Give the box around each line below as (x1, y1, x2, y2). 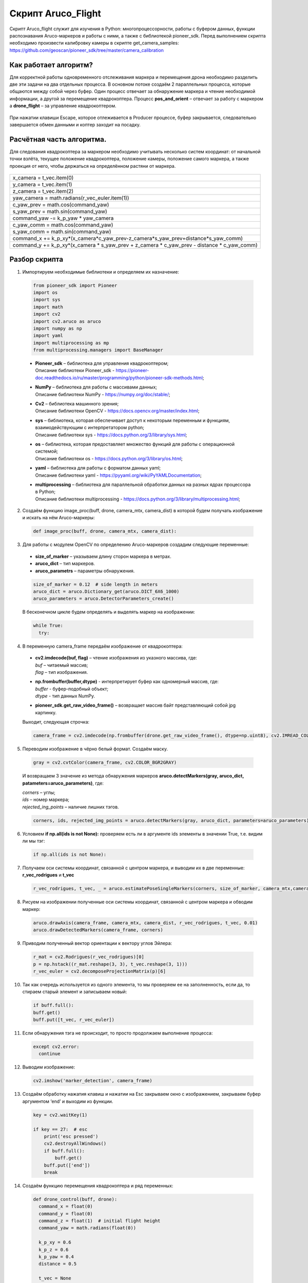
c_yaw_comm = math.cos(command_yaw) (12, 221, 113, 228)
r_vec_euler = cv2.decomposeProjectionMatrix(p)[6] (33, 968, 166, 974)
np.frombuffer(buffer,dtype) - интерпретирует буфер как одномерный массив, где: (35, 678, 219, 685)
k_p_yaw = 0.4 (38, 1254, 74, 1259)
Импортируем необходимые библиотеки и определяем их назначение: (22, 268, 179, 275)
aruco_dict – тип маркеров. (35, 560, 95, 567)
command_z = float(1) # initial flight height (38, 1218, 161, 1224)
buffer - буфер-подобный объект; (35, 686, 109, 692)
